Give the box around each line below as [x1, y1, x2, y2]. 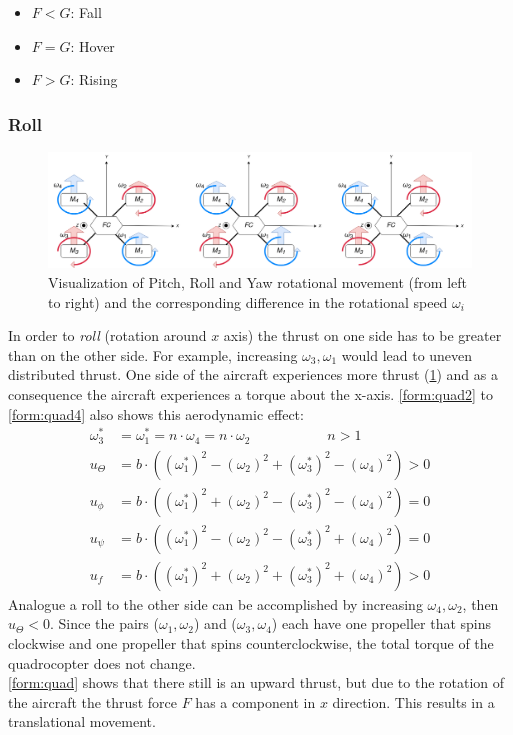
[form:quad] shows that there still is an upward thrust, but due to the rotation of [8, 672, 505, 693]
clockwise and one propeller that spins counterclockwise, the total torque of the [8, 632, 494, 653]
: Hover [70, 35, 115, 56]
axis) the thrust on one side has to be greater [223, 325, 502, 346]
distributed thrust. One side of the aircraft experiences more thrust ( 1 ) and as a [8, 364, 498, 385]
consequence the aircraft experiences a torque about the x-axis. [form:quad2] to [8, 383, 493, 404]
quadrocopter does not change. [8, 652, 196, 673]
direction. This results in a [332, 691, 495, 712]
